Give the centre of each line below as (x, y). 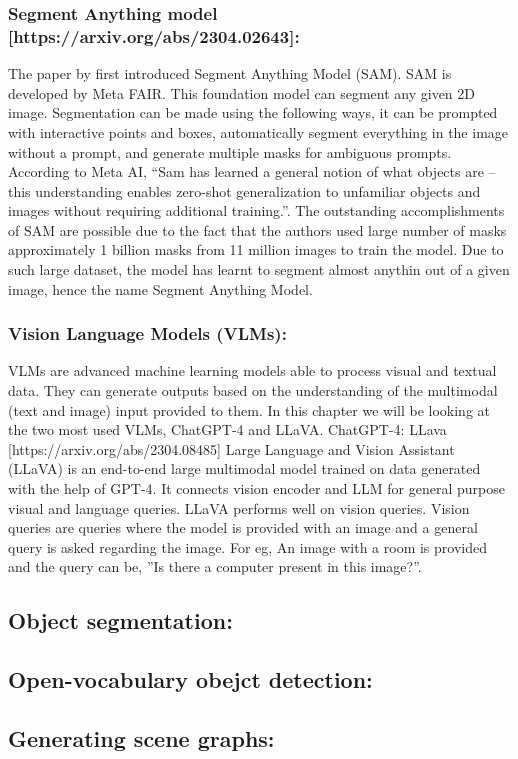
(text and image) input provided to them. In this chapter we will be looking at (249, 409)
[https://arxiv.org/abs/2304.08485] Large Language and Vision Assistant (231, 448)
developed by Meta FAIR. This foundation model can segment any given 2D (242, 92)
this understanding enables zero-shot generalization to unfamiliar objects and (244, 190)
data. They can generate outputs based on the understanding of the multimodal (253, 390)
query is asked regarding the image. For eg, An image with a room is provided (247, 546)
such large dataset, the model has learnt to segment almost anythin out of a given (259, 269)
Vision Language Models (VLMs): (147, 333)
